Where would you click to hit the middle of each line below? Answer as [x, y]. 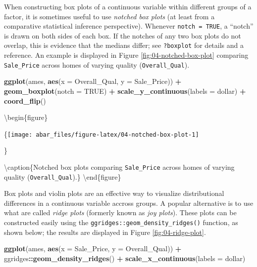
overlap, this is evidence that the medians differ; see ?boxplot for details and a [124, 45]
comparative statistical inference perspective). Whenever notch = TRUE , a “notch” [129, 26]
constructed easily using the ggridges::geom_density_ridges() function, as [121, 222]
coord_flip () [25, 100]
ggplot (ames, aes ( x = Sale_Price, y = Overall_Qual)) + [93, 248]
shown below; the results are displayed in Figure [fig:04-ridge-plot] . [105, 232]
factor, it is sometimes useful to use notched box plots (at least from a [109, 16]
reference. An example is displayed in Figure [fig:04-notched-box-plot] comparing [126, 55]
